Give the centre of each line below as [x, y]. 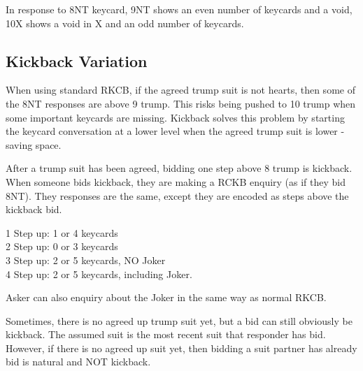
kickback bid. [34, 209]
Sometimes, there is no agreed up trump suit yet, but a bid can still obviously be [179, 320]
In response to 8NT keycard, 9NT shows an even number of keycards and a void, [179, 9]
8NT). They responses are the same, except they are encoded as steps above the [177, 195]
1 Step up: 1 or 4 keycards [62, 232]
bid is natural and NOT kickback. [78, 362]
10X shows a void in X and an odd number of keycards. [125, 23]
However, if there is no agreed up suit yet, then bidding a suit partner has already [181, 348]
